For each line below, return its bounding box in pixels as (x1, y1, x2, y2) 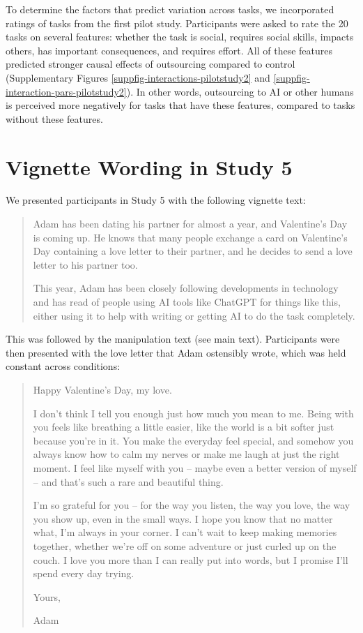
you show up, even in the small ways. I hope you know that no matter (33, 511, 333, 526)
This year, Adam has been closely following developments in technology (33, 281, 339, 295)
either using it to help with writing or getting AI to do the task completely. (33, 308, 355, 322)
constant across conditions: (6, 359, 121, 373)
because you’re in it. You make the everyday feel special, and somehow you (33, 433, 354, 447)
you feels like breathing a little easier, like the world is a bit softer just (33, 419, 334, 434)
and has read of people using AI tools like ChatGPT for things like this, (33, 295, 341, 309)
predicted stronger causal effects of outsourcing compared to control (6, 57, 295, 71)
